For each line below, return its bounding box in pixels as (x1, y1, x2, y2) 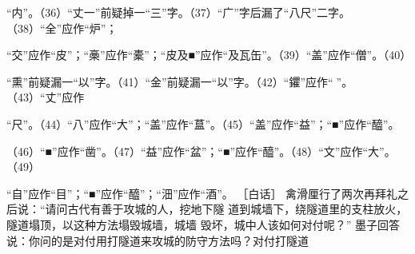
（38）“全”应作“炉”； (6, 19, 118, 36)
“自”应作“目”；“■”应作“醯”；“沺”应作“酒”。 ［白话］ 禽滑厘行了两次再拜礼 (6, 185, 398, 201)
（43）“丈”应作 (6, 89, 85, 105)
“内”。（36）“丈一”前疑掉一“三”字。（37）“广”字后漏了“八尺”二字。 (6, 4, 351, 20)
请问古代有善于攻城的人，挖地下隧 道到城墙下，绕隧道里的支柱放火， (45, 200, 408, 217)
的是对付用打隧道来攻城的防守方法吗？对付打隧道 (50, 232, 309, 248)
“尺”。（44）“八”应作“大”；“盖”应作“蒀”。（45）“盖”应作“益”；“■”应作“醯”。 (6, 115, 400, 132)
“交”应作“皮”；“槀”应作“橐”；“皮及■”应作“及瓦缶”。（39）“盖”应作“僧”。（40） (6, 46, 412, 63)
